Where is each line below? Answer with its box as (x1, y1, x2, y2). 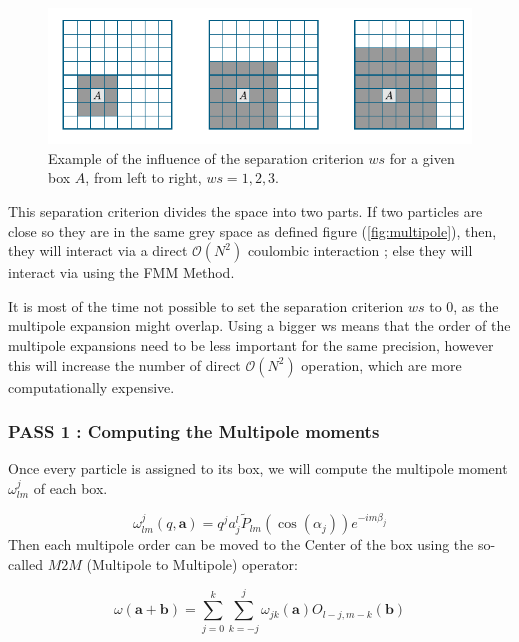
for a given (389, 147, 455, 168)
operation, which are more (301, 354, 462, 375)
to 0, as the (429, 295, 499, 316)
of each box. (33, 478, 108, 499)
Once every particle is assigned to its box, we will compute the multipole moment (8, 458, 508, 479)
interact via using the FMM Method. (8, 262, 235, 283)
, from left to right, (85, 167, 202, 188)
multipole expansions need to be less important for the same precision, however (8, 335, 494, 356)
